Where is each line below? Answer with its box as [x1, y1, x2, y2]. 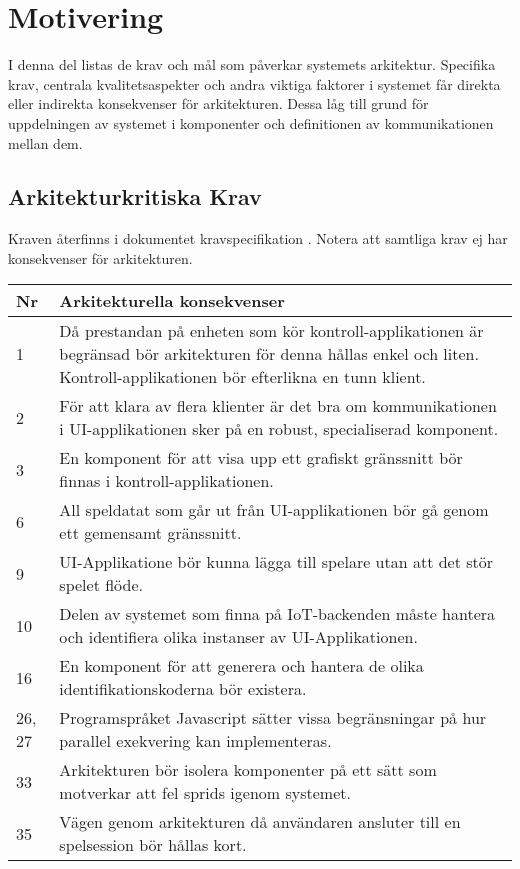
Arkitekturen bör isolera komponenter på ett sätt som [59, 758, 437, 782]
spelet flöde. [59, 573, 144, 597]
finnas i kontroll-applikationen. [59, 469, 274, 493]
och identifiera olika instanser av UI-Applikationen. [59, 625, 418, 649]
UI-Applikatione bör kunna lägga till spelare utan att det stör [59, 550, 494, 574]
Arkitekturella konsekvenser [59, 289, 285, 313]
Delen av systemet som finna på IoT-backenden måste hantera [59, 602, 496, 626]
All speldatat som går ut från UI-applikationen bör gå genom [59, 498, 489, 522]
